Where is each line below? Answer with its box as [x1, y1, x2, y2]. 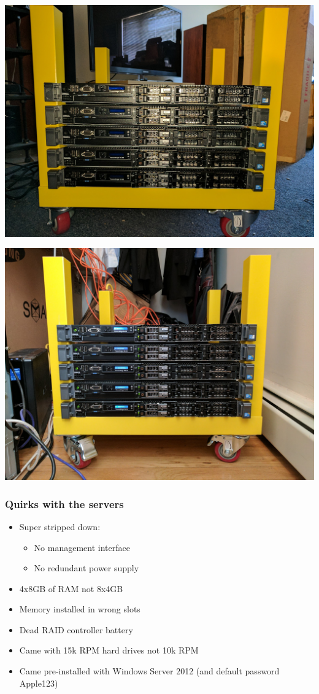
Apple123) [19, 676, 58, 689]
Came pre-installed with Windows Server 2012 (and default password [19, 665, 280, 677]
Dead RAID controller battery [19, 623, 133, 636]
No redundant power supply [34, 561, 139, 574]
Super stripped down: [19, 520, 101, 533]
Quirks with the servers [5, 496, 124, 511]
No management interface [34, 541, 130, 553]
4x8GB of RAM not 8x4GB [19, 582, 123, 595]
